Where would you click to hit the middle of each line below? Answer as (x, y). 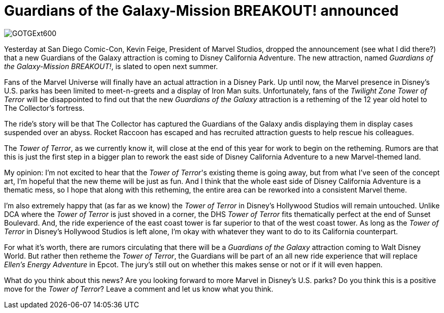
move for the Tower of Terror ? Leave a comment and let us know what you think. (139, 289)
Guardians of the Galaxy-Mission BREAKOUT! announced (201, 11)
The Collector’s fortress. (44, 108)
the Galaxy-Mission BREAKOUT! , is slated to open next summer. (111, 66)
